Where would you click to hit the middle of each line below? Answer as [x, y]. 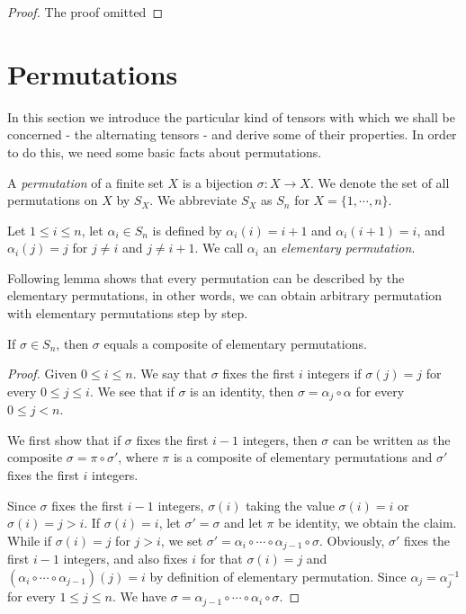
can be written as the [392, 439]
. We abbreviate [193, 200]
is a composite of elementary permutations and [303, 457]
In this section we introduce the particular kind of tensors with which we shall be [231, 116]
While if [30, 540]
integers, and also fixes [125, 559]
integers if [334, 374]
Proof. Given [42, 374]
